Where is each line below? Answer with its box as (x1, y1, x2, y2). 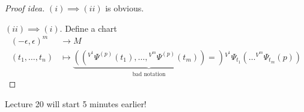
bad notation (132, 71, 166, 77)
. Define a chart (59, 22, 117, 34)
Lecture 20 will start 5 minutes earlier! (5, 97, 147, 110)
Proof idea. (5, 2, 45, 14)
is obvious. (105, 2, 144, 14)
